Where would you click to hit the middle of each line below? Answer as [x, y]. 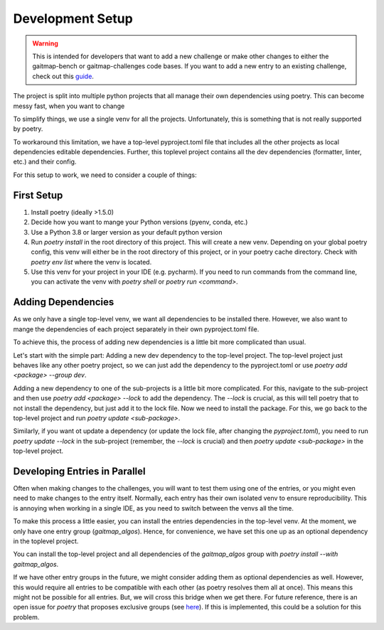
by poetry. [28, 129]
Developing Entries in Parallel [79, 471]
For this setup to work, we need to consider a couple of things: [105, 175]
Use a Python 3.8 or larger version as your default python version [127, 232]
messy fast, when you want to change [69, 106]
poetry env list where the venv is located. [91, 262]
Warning [45, 43]
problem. [26, 617]
